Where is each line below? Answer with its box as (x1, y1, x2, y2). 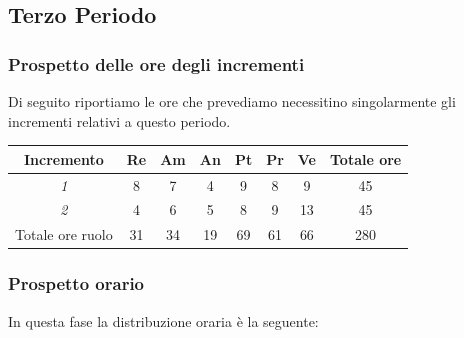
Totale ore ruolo (15, 224, 113, 245)
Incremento (23, 148, 104, 169)
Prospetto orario (8, 271, 145, 296)
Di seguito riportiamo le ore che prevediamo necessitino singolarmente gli (8, 91, 456, 111)
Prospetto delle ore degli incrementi (8, 51, 305, 76)
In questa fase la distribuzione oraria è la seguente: (8, 310, 319, 331)
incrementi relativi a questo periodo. (8, 110, 231, 131)
